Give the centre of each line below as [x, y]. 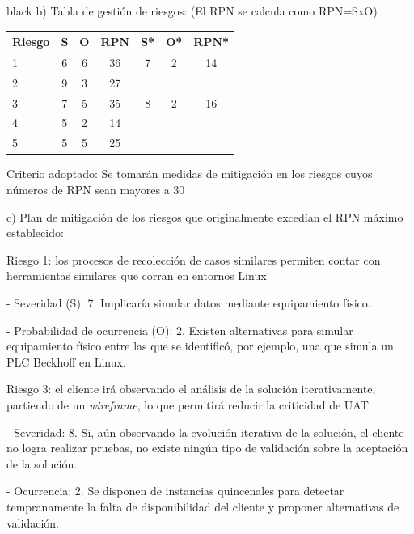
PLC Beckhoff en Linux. [66, 361]
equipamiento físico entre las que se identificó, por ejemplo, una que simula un [200, 346]
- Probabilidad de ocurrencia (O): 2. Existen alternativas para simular [180, 330]
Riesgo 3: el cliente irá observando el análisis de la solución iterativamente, [191, 389]
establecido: [35, 233]
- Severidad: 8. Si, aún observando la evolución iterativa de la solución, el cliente [205, 432]
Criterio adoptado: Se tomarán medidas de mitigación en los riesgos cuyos [190, 174]
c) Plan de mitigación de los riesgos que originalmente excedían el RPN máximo [205, 216]
